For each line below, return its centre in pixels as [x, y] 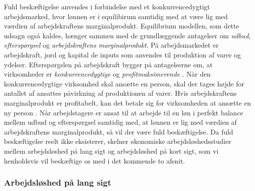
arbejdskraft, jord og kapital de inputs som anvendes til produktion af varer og [123, 54]
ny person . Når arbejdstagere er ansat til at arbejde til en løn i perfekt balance [124, 112]
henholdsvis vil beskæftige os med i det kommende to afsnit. [95, 160]
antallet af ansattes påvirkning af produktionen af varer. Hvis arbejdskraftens [120, 93]
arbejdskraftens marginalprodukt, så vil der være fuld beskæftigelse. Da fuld [119, 131]
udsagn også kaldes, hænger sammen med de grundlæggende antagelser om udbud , [127, 35]
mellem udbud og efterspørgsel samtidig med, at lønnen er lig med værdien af [120, 122]
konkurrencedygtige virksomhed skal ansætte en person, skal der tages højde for [124, 83]
